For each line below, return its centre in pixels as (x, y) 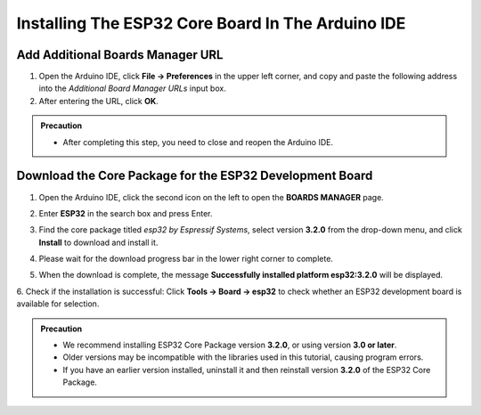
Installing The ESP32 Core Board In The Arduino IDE (211, 23)
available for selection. (58, 304)
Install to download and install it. (98, 242)
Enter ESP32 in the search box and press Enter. (126, 213)
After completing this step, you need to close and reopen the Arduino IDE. (198, 142)
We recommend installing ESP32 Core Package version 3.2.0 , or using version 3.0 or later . (230, 345)
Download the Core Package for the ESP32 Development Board (195, 176)
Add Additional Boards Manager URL (120, 55)
